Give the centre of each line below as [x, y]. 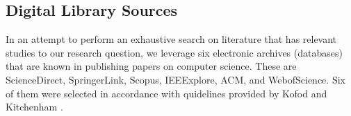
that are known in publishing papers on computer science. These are [151, 66]
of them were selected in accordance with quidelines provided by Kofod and [166, 93]
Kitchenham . [34, 107]
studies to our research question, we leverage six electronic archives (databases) [174, 52]
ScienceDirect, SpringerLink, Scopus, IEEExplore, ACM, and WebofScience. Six [175, 79]
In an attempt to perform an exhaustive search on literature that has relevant [171, 39]
